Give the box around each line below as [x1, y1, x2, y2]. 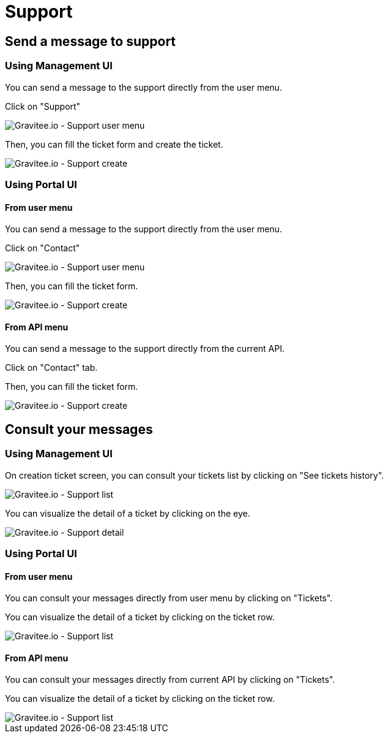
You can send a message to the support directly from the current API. [5, 343, 285, 354]
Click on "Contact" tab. [5, 362, 98, 373]
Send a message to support [5, 33, 176, 49]
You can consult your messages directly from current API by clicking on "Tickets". [5, 674, 335, 685]
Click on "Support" [5, 101, 81, 112]
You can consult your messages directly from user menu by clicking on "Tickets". [5, 593, 333, 604]
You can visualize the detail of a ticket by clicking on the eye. [5, 508, 250, 519]
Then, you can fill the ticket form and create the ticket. [5, 139, 223, 150]
